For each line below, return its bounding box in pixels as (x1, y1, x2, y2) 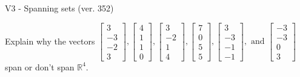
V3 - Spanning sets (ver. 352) (5, 2, 114, 14)
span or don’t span (5, 60, 75, 73)
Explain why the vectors (5, 34, 95, 47)
